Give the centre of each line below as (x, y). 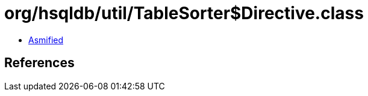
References (39, 63)
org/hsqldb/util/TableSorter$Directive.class (184, 13)
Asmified (46, 40)
